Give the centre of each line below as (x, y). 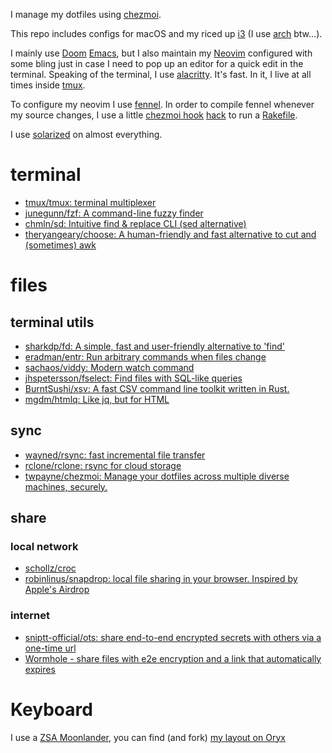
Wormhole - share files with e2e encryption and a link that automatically (173, 658)
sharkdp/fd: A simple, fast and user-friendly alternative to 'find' (154, 346)
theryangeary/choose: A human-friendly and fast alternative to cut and (170, 234)
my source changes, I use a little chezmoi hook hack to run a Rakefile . (154, 115)
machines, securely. (66, 486)
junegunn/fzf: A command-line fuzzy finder (114, 213)
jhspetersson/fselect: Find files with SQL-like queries (133, 378)
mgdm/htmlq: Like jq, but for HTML (97, 399)
